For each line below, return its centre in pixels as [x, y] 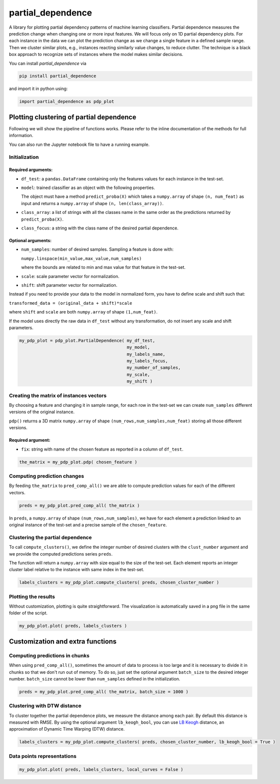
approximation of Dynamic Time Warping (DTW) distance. [67, 729]
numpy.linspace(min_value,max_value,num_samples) [81, 258]
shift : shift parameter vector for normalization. [69, 285]
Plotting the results [32, 596]
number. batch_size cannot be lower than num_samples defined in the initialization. [95, 679]
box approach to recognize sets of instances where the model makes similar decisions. [96, 54]
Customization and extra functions [63, 641]
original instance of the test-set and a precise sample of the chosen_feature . [88, 525]
